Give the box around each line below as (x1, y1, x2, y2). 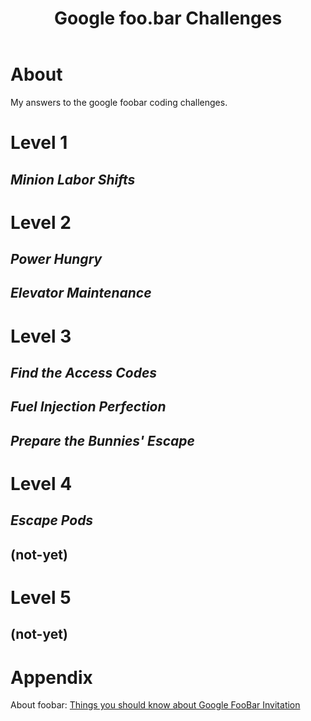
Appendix (10, 666, 93, 689)
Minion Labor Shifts (10, 171, 136, 188)
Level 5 (10, 587, 72, 609)
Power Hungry (10, 251, 103, 268)
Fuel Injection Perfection (10, 398, 167, 416)
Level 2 (10, 211, 72, 234)
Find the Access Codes (10, 365, 158, 382)
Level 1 (10, 132, 68, 154)
